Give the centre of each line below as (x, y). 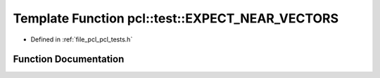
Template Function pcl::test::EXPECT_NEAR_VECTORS (176, 18)
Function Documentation (69, 59)
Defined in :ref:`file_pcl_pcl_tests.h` (82, 39)
